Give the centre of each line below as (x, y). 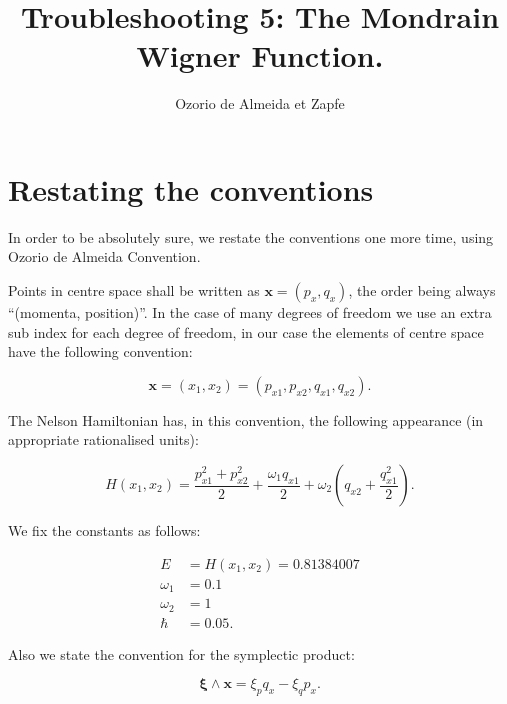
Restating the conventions (191, 188)
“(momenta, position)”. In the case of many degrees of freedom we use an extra (250, 312)
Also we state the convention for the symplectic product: (181, 653)
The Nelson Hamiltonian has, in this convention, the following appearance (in (246, 419)
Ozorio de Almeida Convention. (104, 256)
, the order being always (422, 290)
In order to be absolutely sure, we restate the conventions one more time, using (251, 236)
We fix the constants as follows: (104, 530)
